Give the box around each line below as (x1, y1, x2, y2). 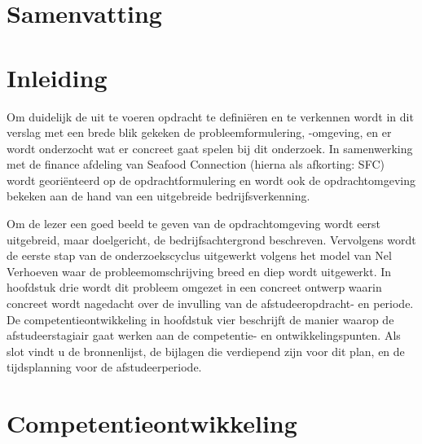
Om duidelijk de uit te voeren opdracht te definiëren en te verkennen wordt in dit (7, 108, 414, 125)
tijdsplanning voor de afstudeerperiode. (7, 358, 202, 376)
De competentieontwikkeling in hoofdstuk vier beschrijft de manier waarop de (7, 310, 394, 328)
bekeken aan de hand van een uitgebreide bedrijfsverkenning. (7, 187, 310, 204)
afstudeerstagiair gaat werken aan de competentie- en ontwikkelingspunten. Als (7, 327, 401, 344)
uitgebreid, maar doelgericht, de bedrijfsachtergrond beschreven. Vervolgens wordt (7, 231, 416, 248)
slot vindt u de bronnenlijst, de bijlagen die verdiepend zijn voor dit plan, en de (7, 342, 405, 359)
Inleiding (7, 60, 108, 94)
